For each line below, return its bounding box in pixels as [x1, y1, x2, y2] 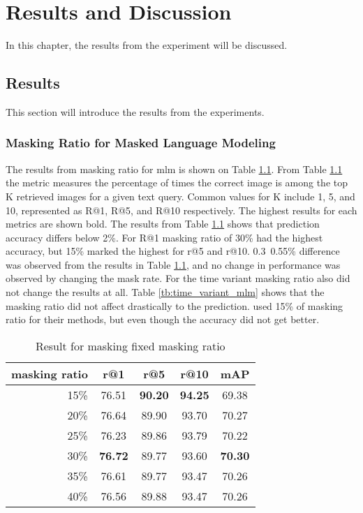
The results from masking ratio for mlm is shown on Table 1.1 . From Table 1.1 [6, 161, 343, 176]
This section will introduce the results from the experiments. [6, 104, 265, 119]
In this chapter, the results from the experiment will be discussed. [6, 38, 288, 52]
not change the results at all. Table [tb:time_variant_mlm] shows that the [6, 285, 325, 299]
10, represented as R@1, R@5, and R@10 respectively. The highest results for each [6, 202, 357, 217]
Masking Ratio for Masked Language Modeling [6, 134, 276, 151]
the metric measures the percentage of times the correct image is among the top [6, 175, 348, 190]
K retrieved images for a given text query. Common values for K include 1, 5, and [6, 188, 355, 203]
